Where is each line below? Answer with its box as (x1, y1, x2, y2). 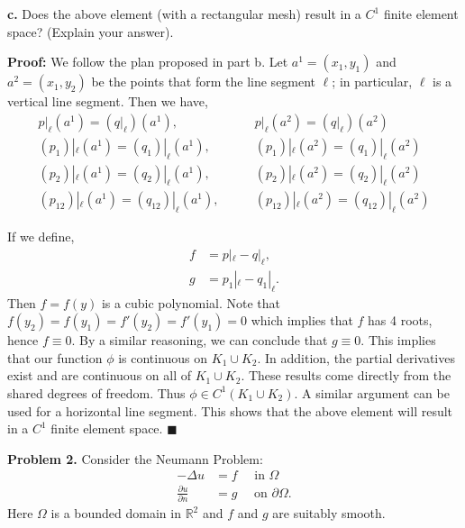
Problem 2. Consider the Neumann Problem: (7, 449, 263, 468)
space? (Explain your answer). (7, 22, 174, 41)
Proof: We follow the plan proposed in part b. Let (7, 52, 288, 71)
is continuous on (118, 348, 208, 367)
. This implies (360, 331, 436, 350)
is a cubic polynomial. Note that (101, 293, 281, 312)
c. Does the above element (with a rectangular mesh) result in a (7, 5, 361, 23)
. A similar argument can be (294, 383, 450, 402)
